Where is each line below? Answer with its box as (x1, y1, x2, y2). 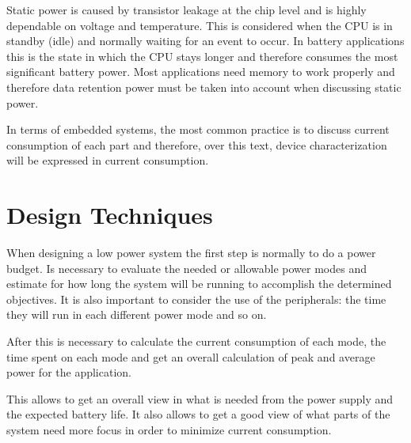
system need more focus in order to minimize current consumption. (6, 422, 332, 437)
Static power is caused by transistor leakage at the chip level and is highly (6, 2, 367, 17)
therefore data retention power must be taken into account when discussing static (6, 78, 401, 95)
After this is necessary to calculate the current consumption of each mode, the (6, 333, 386, 350)
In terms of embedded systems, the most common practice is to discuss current (6, 121, 390, 138)
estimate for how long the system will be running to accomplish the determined (6, 275, 392, 292)
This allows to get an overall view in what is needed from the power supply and (6, 390, 394, 407)
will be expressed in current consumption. (6, 152, 209, 168)
